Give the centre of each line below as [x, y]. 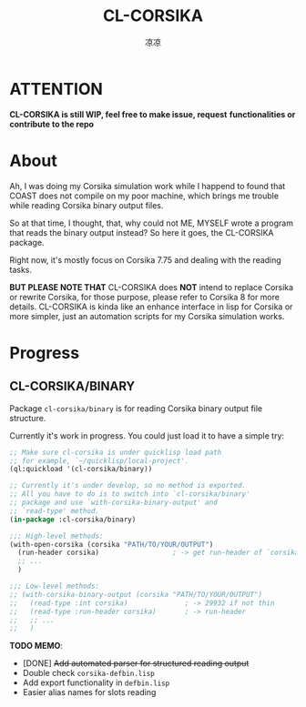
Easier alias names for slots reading [89, 692]
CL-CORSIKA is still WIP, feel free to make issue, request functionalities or [153, 114]
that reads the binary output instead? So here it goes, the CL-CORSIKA [142, 232]
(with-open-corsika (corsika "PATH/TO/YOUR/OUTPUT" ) [112, 544]
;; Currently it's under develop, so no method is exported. [128, 486]
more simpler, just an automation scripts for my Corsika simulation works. [147, 316]
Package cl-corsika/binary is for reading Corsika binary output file [136, 408]
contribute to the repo [51, 124]
